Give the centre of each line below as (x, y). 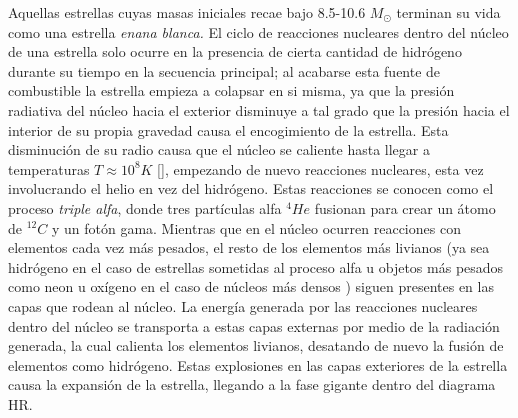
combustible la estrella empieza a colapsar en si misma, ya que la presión (231, 90)
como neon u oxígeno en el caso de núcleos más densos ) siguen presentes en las (251, 286)
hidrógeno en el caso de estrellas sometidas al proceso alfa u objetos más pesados (256, 266)
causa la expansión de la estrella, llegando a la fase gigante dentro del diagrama (252, 384)
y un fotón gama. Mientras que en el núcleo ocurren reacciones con (256, 227)
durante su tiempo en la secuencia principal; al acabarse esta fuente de (224, 70)
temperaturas (49, 168)
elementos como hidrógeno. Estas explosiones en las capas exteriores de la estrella (258, 364)
